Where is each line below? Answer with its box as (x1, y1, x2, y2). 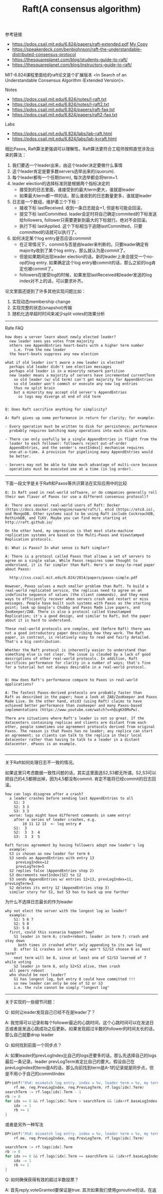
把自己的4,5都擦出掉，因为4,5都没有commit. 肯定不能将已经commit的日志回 (5, 776, 156, 782)
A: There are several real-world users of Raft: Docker (5, 503, 120, 508)
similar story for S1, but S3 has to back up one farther (9, 890, 130, 895)
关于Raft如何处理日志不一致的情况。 (5, 760, 77, 765)
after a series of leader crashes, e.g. (14, 817, 97, 822)
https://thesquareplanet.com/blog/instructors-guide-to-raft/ (12, 62, 132, 68)
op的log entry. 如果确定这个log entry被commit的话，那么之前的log (19, 260, 152, 266)
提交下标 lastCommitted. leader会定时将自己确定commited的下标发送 (19, 211, 157, 217)
